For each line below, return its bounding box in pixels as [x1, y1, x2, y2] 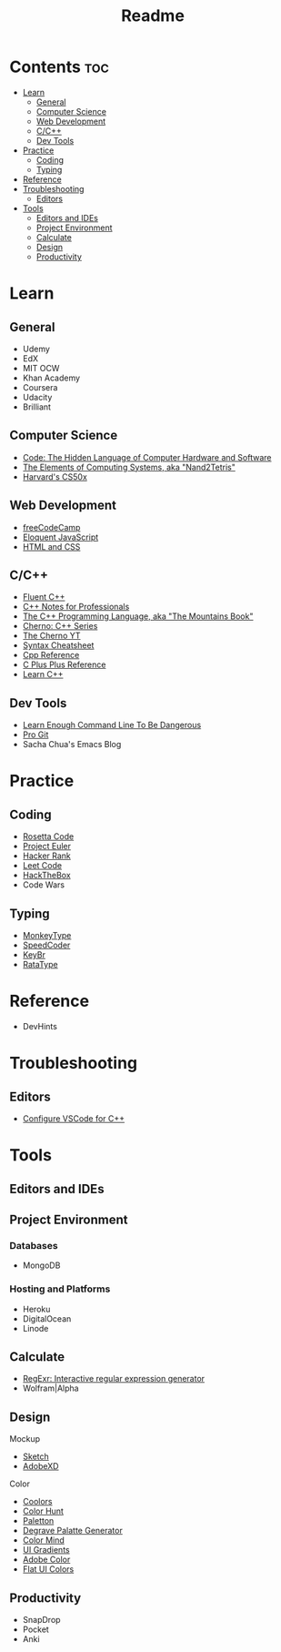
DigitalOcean [22, 1312, 72, 1324]
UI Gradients [22, 1545, 70, 1556]
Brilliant [22, 401, 52, 412]
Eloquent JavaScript [22, 532, 99, 542]
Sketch [22, 1451, 50, 1462]
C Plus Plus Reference [22, 659, 106, 670]
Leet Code [22, 860, 62, 871]
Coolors [22, 1496, 53, 1507]
